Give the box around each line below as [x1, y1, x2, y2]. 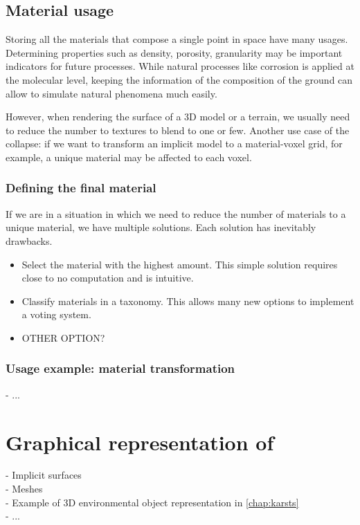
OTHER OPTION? [21, 330, 105, 344]
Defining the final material [6, 179, 156, 196]
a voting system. [21, 307, 91, 322]
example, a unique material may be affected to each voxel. [6, 149, 252, 164]
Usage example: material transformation [6, 360, 235, 377]
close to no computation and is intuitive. [21, 270, 194, 285]
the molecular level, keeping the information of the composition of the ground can [6, 72, 353, 86]
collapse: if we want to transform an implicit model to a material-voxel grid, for [6, 136, 343, 151]
